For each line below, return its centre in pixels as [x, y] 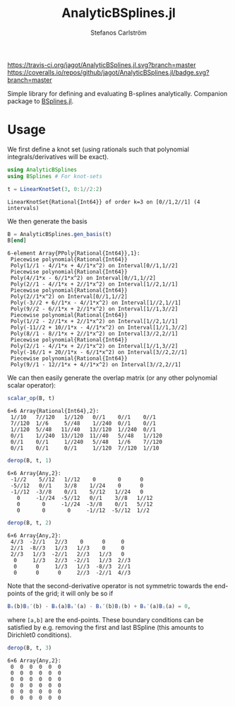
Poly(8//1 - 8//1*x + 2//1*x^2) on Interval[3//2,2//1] [94, 334]
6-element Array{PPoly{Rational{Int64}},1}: [74, 253]
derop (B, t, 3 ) [30, 648]
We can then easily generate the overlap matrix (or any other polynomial [112, 378]
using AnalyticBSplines [42, 170]
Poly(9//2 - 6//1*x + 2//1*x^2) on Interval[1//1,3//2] [94, 309]
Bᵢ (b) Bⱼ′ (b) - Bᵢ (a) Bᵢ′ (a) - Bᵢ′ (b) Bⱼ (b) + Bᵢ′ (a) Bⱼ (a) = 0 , [99, 606]
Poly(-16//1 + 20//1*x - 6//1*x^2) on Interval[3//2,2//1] [99, 352]
